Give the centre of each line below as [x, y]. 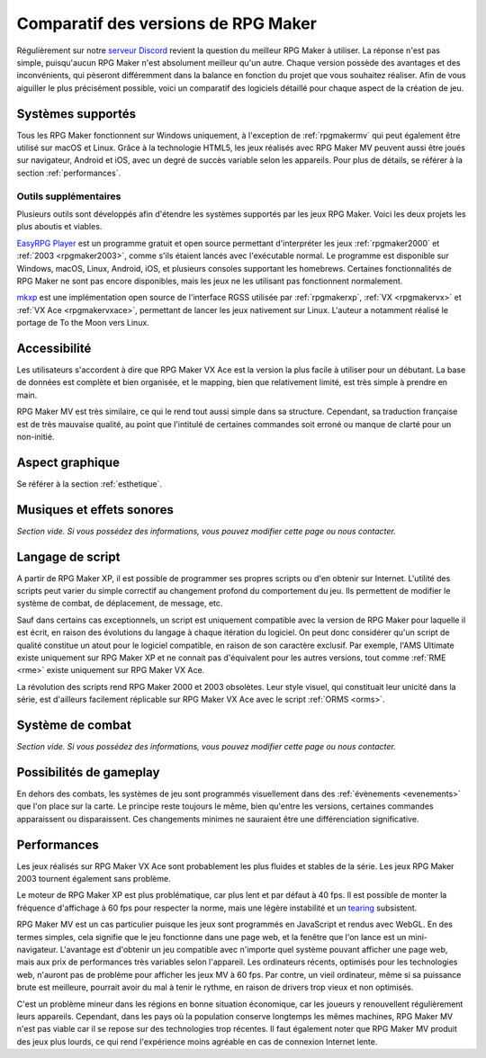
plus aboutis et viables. [59, 227]
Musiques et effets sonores [95, 510]
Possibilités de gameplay [88, 772]
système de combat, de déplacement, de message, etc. [120, 604]
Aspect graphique [68, 462]
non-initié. [36, 436]
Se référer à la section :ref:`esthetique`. [89, 484]
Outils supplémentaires [69, 196]
